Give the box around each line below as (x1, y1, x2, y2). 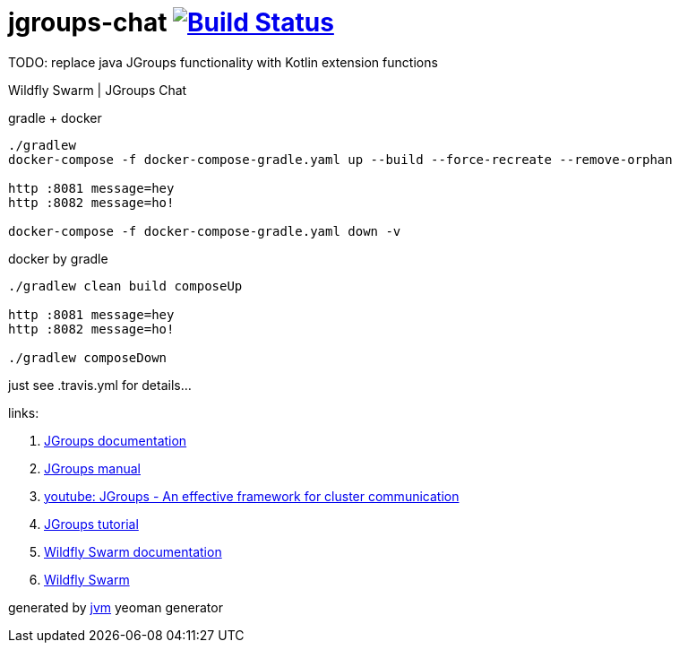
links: (8, 404, 39, 420)
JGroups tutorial (44, 516, 139, 532)
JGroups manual (44, 460, 141, 476)
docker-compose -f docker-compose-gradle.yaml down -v (8, 223, 401, 238)
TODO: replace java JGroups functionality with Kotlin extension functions (8, 54, 438, 70)
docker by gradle (8, 250, 108, 266)
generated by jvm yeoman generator (8, 599, 223, 615)
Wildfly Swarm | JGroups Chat (8, 82, 187, 98)
